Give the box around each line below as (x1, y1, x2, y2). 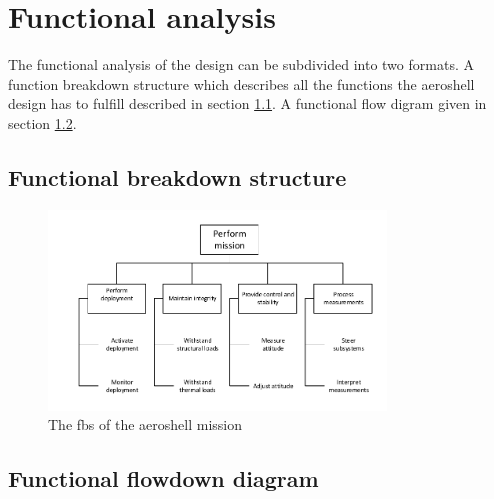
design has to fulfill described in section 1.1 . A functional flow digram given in (8, 93, 487, 114)
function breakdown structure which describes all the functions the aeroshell (8, 73, 475, 94)
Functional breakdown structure (8, 161, 347, 192)
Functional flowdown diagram (8, 463, 319, 494)
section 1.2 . (8, 112, 77, 133)
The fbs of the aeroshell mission (48, 414, 243, 435)
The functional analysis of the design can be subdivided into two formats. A (8, 54, 474, 75)
